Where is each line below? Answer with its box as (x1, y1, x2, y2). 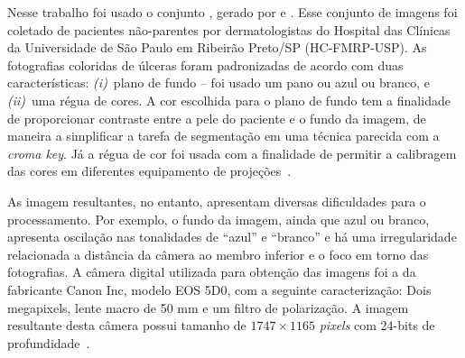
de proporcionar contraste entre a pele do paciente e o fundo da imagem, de (7, 108, 426, 127)
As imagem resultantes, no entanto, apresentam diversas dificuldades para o (7, 191, 426, 210)
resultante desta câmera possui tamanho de (7, 316, 246, 335)
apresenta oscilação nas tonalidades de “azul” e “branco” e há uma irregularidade (7, 227, 457, 246)
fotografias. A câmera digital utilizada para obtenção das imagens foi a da (7, 262, 416, 281)
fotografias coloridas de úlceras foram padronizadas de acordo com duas (7, 55, 404, 74)
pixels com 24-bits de (319, 316, 435, 335)
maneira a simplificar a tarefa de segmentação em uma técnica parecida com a (7, 126, 440, 145)
